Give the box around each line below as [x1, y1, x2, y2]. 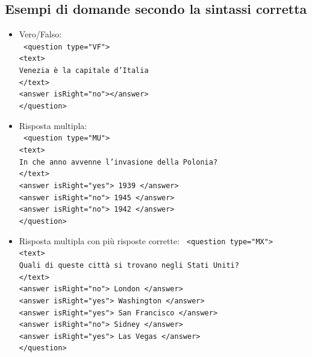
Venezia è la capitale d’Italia [19, 66, 149, 75]
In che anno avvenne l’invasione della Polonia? [19, 157, 218, 166]
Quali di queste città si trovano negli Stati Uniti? [19, 261, 239, 270]
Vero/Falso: [19, 28, 62, 40]
